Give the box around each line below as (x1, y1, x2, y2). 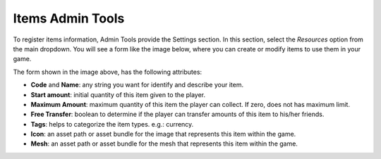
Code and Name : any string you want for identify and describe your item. (30, 81, 243, 89)
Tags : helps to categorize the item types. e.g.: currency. (30, 120, 194, 128)
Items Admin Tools (13, 11, 125, 26)
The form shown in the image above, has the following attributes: (13, 68, 202, 76)
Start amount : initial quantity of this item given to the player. (30, 90, 206, 98)
